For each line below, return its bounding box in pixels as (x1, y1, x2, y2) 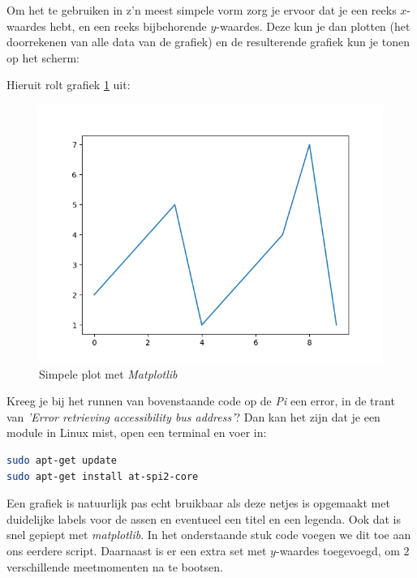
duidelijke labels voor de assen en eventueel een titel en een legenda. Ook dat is (6, 510, 402, 527)
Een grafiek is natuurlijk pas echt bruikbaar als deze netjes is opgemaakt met (6, 495, 390, 512)
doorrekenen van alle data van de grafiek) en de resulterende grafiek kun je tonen (6, 33, 410, 50)
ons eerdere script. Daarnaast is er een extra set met (6, 542, 267, 559)
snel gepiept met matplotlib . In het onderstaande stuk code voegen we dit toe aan (6, 526, 411, 543)
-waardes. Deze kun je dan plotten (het (216, 17, 411, 34)
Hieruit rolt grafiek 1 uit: (6, 76, 131, 93)
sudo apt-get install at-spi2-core (6, 470, 199, 482)
